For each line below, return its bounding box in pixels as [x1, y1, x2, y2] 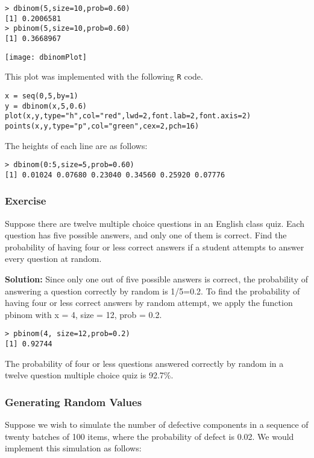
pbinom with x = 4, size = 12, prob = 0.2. [5, 308, 162, 320]
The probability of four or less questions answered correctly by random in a [5, 357, 284, 369]
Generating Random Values [5, 394, 142, 409]
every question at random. [5, 252, 102, 265]
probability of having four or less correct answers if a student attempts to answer [5, 240, 304, 253]
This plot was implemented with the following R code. [5, 70, 203, 83]
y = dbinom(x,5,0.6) [5, 101, 87, 110]
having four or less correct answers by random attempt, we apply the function [5, 296, 293, 309]
